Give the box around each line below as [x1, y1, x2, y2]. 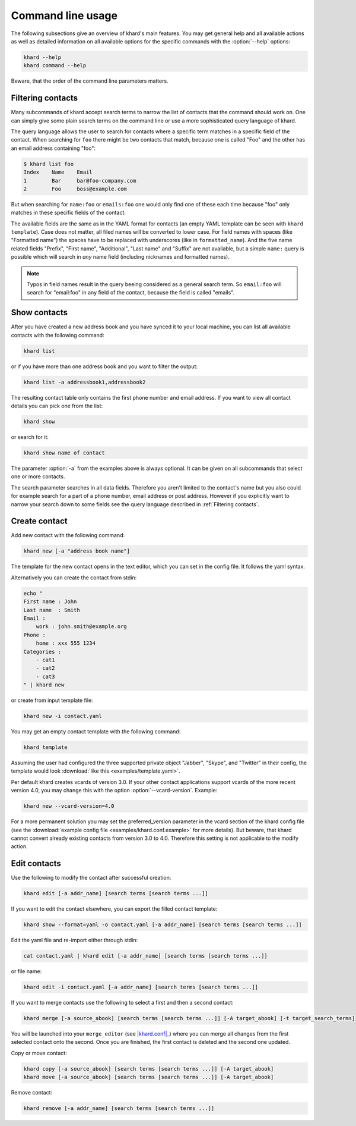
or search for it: [11, 434, 49, 441]
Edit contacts [11, 858, 62, 868]
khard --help [23, 54, 62, 61]
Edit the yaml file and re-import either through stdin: [11, 937, 138, 944]
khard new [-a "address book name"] [23, 548, 131, 554]
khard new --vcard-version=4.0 [23, 803, 115, 810]
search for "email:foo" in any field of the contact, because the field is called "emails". [27, 289, 235, 296]
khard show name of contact [23, 450, 105, 456]
